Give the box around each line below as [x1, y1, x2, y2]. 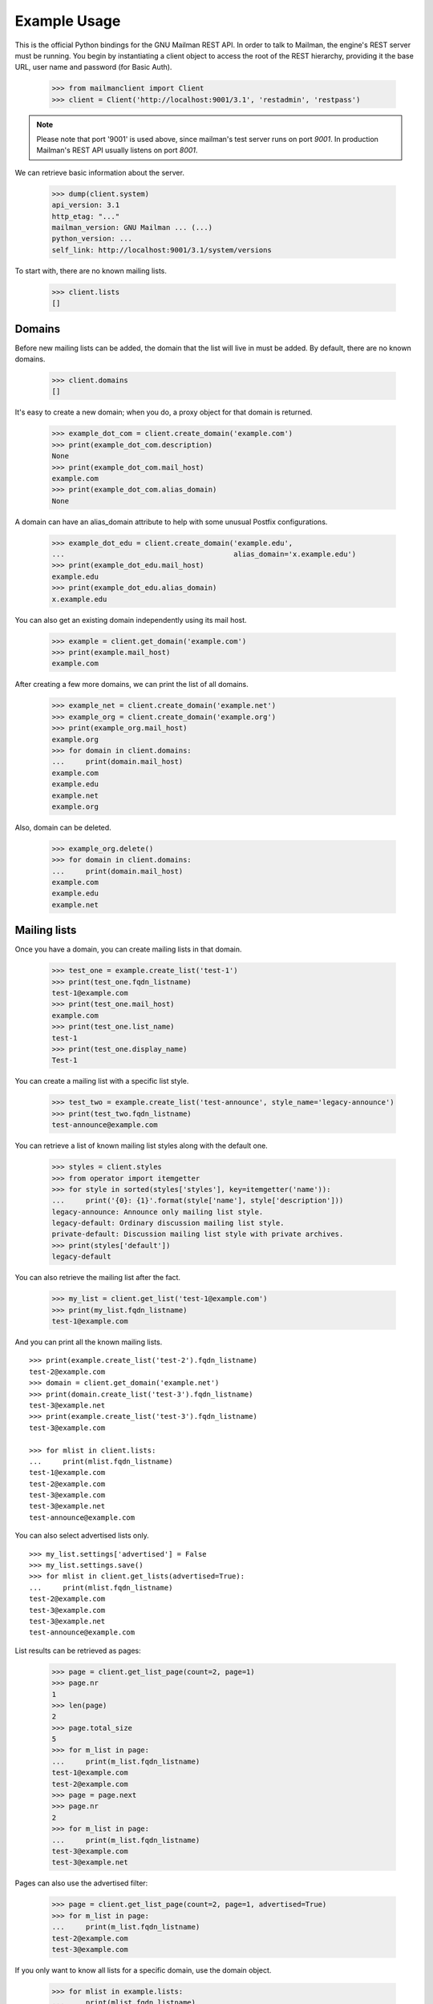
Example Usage [14, 12, 121, 30]
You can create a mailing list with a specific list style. [14, 1077, 189, 1086]
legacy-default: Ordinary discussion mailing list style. [51, 1218, 285, 1228]
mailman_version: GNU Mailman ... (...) [51, 223, 212, 232]
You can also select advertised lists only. [14, 1531, 149, 1541]
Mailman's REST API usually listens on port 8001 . [36, 145, 198, 156]
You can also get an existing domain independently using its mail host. [14, 615, 248, 624]
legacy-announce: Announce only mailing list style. [51, 1207, 264, 1216]
